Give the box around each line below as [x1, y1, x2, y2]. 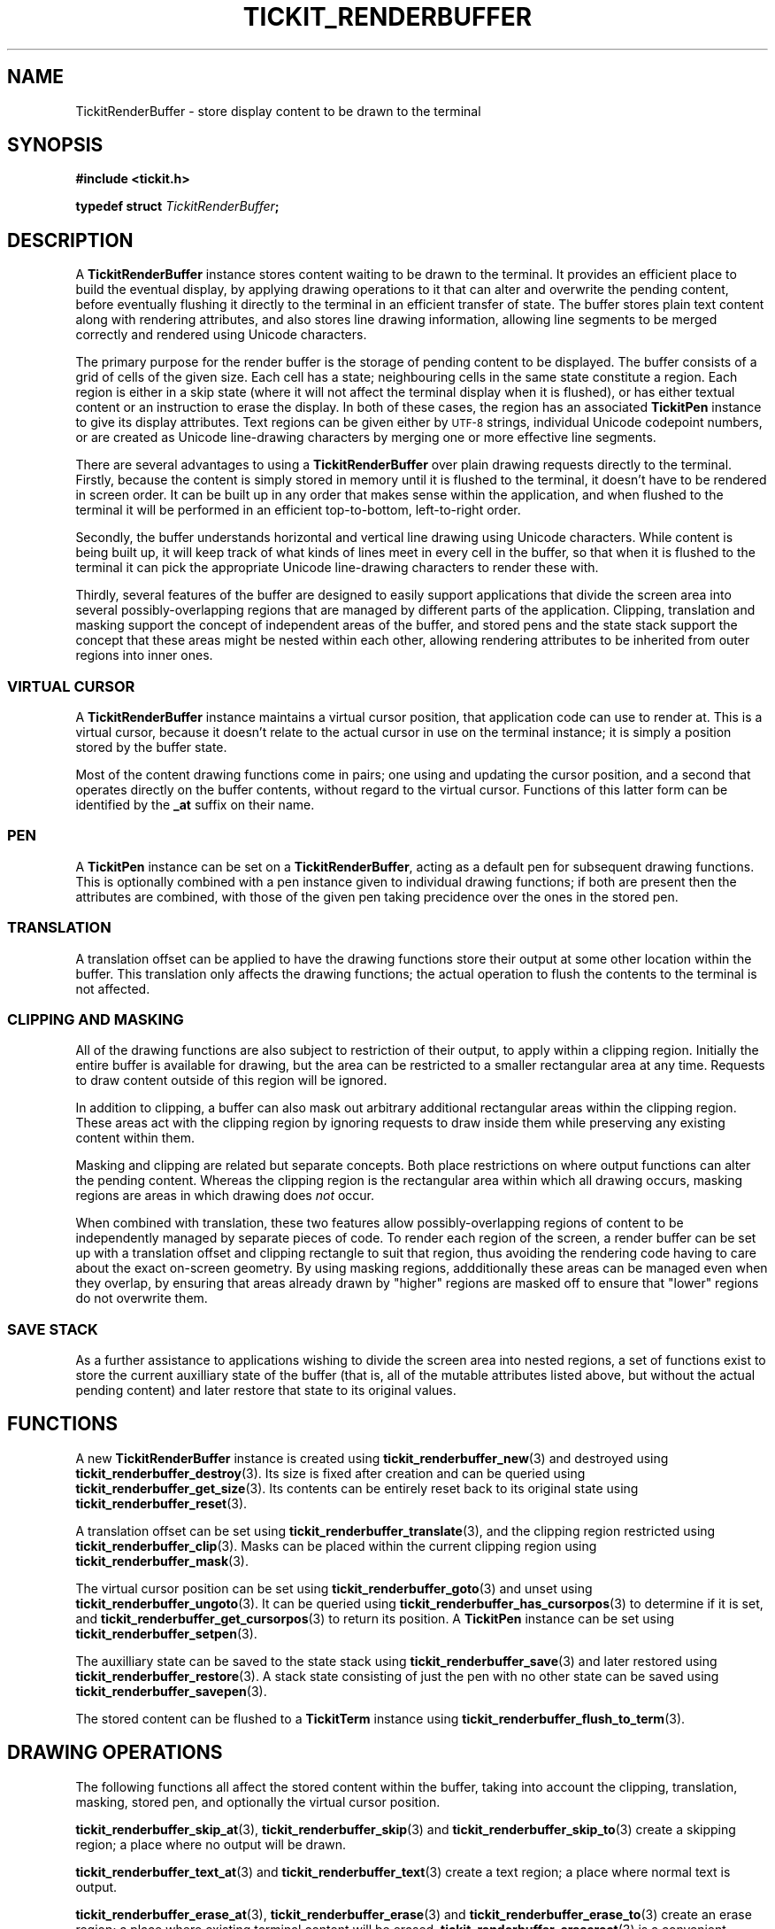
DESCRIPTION [7, 229, 134, 252]
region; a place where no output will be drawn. [75, 1836, 347, 1852]
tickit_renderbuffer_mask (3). [75, 1553, 249, 1569]
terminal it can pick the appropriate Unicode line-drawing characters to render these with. [75, 560, 599, 576]
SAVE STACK [7, 1320, 98, 1338]
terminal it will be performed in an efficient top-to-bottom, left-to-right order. [75, 502, 521, 518]
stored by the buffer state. [75, 740, 227, 755]
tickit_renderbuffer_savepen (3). [75, 1683, 267, 1699]
